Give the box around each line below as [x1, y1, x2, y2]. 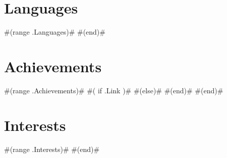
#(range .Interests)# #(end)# [4, 143, 100, 154]
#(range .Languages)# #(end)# [4, 27, 105, 37]
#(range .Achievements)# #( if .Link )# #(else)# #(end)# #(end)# [4, 85, 223, 95]
